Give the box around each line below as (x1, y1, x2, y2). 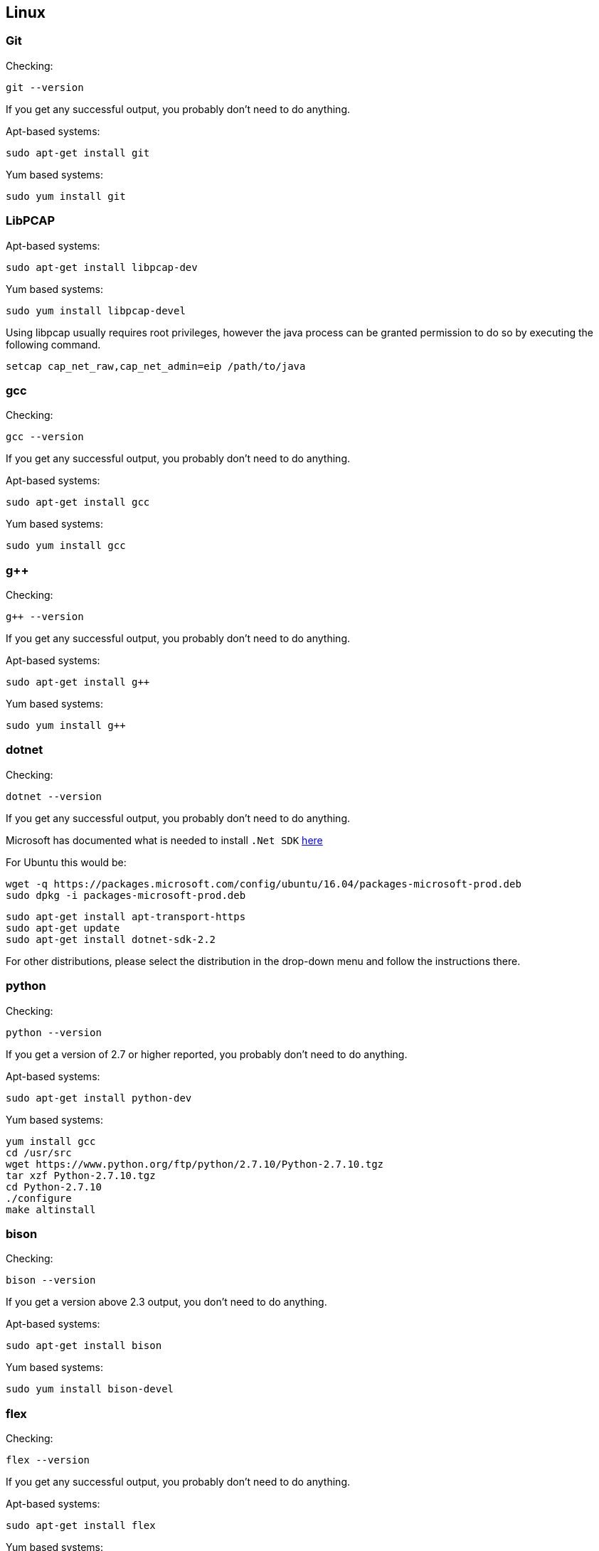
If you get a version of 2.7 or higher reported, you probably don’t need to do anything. (6, 1048, 408, 1060)
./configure (6, 1192, 72, 1204)
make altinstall (6, 1203, 96, 1215)
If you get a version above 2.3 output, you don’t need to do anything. (6, 1296, 327, 1309)
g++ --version (6, 611, 84, 623)
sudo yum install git (6, 190, 126, 202)
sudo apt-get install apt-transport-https (6, 910, 246, 922)
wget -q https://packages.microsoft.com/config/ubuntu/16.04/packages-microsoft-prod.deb (6, 878, 521, 890)
